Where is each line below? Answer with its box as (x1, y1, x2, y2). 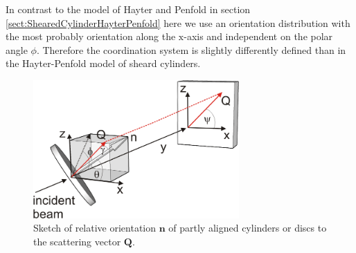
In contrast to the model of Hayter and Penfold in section (6, 2, 251, 16)
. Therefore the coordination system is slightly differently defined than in (36, 42, 346, 57)
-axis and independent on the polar (184, 29, 333, 44)
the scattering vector (33, 234, 121, 249)
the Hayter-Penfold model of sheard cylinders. (6, 56, 201, 71)
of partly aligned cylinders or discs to (168, 221, 327, 235)
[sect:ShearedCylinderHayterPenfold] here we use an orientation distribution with (6, 15, 350, 30)
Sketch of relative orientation (33, 221, 157, 235)
